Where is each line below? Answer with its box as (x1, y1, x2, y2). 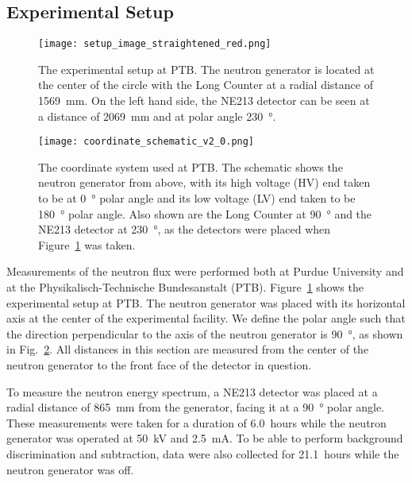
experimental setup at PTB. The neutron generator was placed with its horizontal (6, 294, 406, 311)
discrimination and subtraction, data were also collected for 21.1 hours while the (6, 445, 399, 462)
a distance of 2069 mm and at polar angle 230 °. (38, 107, 276, 124)
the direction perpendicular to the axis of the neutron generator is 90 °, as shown (6, 325, 403, 342)
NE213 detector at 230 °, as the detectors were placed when (38, 221, 331, 238)
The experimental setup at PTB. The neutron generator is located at (38, 60, 375, 77)
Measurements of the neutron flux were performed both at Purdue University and (6, 263, 404, 280)
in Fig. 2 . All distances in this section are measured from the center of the (6, 341, 369, 357)
